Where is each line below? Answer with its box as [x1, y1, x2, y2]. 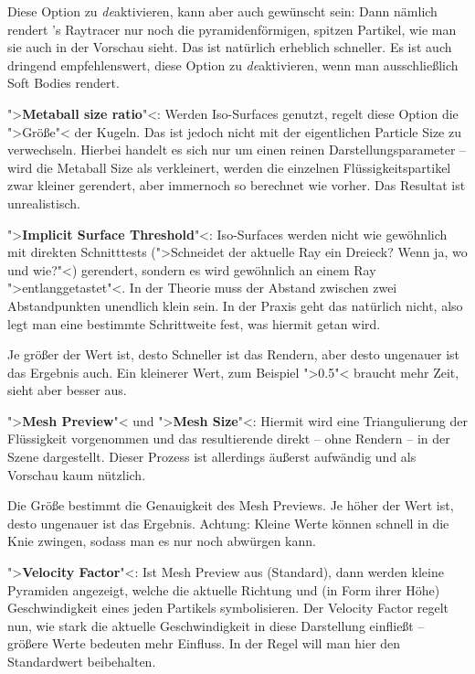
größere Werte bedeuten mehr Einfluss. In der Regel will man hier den [7, 634, 401, 653]
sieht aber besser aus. [7, 380, 127, 400]
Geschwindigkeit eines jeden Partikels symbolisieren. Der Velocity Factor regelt [7, 598, 449, 617]
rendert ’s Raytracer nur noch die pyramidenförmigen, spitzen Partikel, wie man [7, 19, 457, 38]
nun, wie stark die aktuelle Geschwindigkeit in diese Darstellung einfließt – [7, 615, 425, 635]
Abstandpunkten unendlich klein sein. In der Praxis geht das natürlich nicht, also [7, 295, 463, 315]
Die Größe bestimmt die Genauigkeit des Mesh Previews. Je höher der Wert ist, [7, 496, 454, 515]
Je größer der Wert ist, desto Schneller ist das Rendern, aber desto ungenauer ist [7, 345, 460, 364]
